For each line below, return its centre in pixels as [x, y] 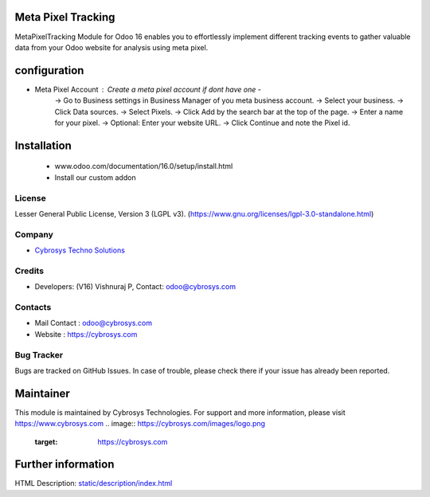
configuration [49, 70]
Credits [29, 271]
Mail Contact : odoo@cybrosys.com [94, 323]
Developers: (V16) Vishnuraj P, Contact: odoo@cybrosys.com [135, 287]
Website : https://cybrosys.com [86, 334]
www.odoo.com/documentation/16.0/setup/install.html [144, 166]
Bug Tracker [39, 354]
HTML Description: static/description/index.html [94, 483]
